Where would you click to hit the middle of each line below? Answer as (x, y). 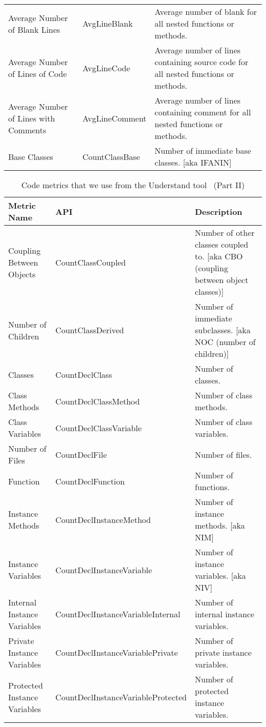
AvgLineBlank (108, 23)
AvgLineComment (115, 118)
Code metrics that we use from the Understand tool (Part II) (133, 185)
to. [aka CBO (219, 256)
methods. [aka (220, 525)
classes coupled (222, 244)
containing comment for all (203, 112)
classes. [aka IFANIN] (193, 162)
